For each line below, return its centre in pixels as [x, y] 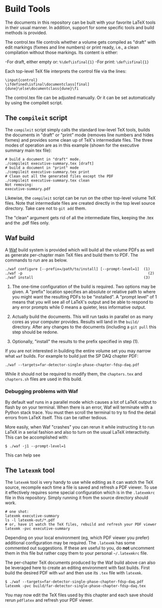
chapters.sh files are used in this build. [44, 379]
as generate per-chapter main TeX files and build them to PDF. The [72, 255]
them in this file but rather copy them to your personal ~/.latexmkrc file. [77, 553]
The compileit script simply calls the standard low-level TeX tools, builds [78, 130]
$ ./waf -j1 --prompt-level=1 [36, 446]
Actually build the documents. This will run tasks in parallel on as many [82, 316]
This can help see [23, 455]
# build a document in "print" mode [42, 168]
